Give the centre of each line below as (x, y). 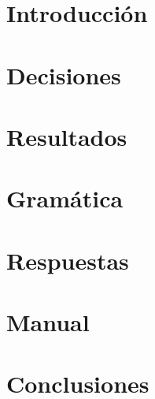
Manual (48, 322)
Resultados (67, 136)
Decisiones (64, 75)
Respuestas (68, 260)
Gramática (65, 198)
